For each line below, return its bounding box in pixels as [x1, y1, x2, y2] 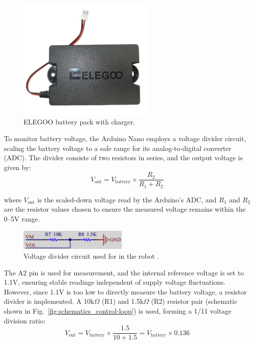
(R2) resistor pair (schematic [151, 296, 237, 306]
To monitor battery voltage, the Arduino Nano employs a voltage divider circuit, [4, 133, 246, 143]
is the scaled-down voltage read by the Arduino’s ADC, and [37, 194, 217, 204]
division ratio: [4, 315, 46, 325]
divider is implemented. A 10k [4, 296, 94, 306]
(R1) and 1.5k [101, 296, 144, 306]
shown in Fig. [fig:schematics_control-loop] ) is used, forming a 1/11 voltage [4, 305, 231, 316]
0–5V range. [4, 214, 40, 224]
